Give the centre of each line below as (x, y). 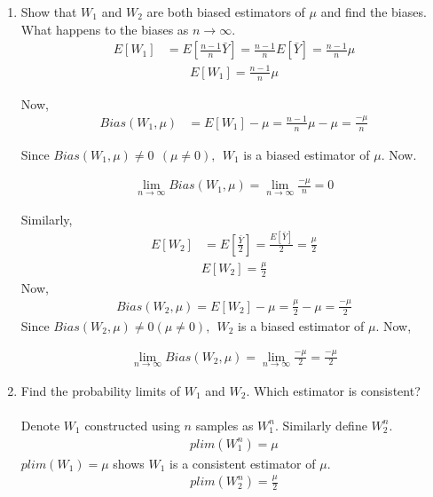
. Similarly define (321, 425)
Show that (49, 12)
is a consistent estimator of (243, 463)
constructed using (132, 425)
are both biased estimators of (226, 12)
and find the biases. (374, 12)
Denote (40, 425)
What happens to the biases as (105, 29)
